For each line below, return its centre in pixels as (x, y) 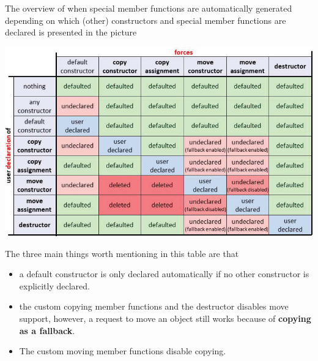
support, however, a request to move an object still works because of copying (165, 318)
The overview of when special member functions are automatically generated (149, 8)
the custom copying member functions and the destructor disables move (154, 306)
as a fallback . (47, 330)
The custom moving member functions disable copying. (123, 351)
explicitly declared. (54, 285)
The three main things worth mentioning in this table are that (122, 253)
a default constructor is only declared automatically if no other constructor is (164, 274)
